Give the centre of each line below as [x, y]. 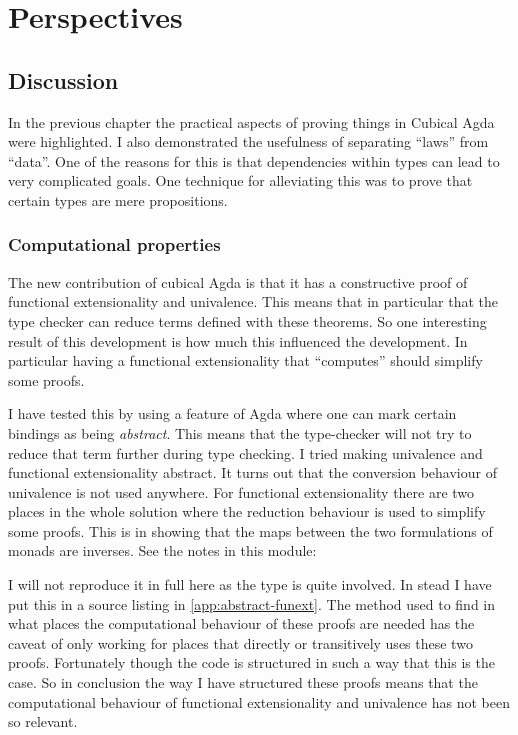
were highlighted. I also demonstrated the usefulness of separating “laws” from [248, 141]
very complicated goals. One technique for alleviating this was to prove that [240, 180]
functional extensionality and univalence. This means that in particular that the [253, 301]
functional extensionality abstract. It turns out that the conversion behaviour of [252, 472]
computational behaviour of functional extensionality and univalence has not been [259, 701]
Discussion [63, 79]
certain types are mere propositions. [118, 199]
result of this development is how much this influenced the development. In [238, 340]
